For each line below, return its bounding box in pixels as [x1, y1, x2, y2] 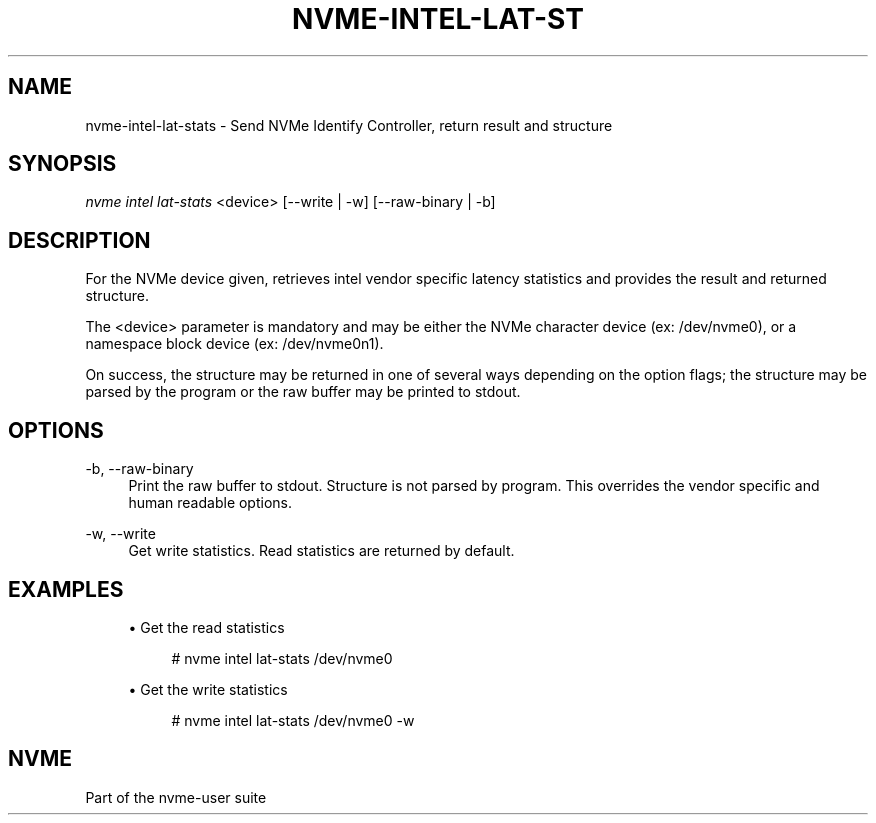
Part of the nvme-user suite [85, 788, 267, 806]
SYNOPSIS [8, 151, 117, 177]
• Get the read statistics [128, 618, 285, 636]
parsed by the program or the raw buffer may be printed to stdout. [85, 383, 521, 401]
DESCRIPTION [8, 227, 151, 253]
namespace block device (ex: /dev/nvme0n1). [85, 335, 384, 353]
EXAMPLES [8, 576, 124, 602]
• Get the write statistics [128, 680, 288, 698]
